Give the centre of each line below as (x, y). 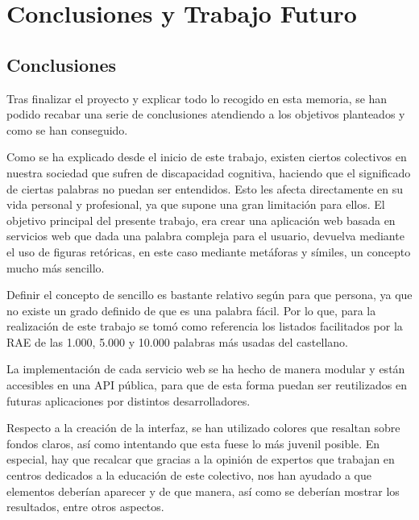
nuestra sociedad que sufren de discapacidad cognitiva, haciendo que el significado (209, 172)
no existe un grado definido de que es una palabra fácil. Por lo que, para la (191, 310)
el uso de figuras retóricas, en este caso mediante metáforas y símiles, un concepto (209, 251)
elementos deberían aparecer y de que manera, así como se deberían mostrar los (203, 491)
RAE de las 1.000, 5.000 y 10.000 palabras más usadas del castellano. (177, 341)
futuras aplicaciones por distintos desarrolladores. (129, 400)
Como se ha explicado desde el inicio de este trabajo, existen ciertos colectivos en (207, 157)
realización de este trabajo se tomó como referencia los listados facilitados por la (205, 326)
